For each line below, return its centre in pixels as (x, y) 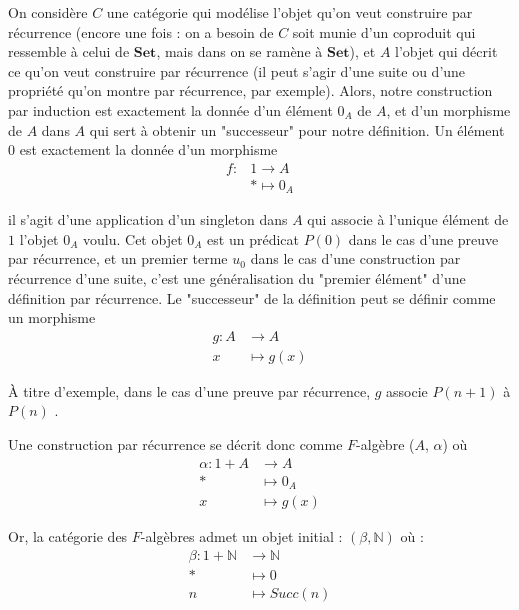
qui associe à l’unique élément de (408, 219)
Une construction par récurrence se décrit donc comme (175, 444)
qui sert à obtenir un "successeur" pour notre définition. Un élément (297, 129)
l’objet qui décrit (446, 51)
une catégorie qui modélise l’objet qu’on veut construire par (289, 12)
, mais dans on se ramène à (239, 51)
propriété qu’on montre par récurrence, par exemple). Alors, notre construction (250, 90)
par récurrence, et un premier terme (118, 258)
